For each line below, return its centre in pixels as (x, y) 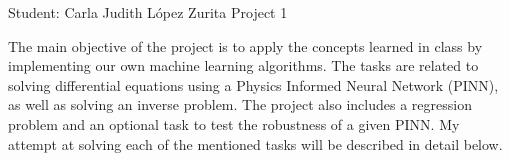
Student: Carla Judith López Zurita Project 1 (148, 12)
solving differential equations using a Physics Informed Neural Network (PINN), (253, 84)
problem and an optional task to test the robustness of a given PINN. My (234, 123)
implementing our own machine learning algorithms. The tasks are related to (243, 65)
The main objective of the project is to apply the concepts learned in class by (245, 45)
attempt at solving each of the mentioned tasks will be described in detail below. (255, 143)
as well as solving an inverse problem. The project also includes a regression (240, 104)
